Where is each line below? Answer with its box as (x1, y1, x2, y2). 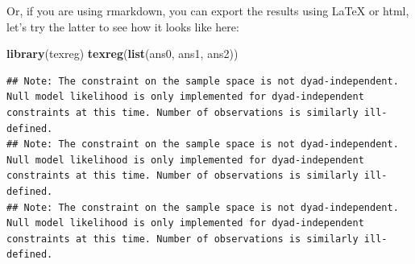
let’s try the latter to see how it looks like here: (6, 18, 239, 35)
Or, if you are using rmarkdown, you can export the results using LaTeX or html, (6, 2, 409, 19)
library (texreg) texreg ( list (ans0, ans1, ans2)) (6, 45, 239, 62)
